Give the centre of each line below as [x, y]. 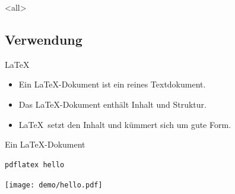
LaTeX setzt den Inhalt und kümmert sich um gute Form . [125, 124]
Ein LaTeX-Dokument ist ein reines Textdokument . [112, 84]
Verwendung [44, 39]
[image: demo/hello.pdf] [54, 185]
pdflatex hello [35, 165]
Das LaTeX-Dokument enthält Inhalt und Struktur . [112, 104]
